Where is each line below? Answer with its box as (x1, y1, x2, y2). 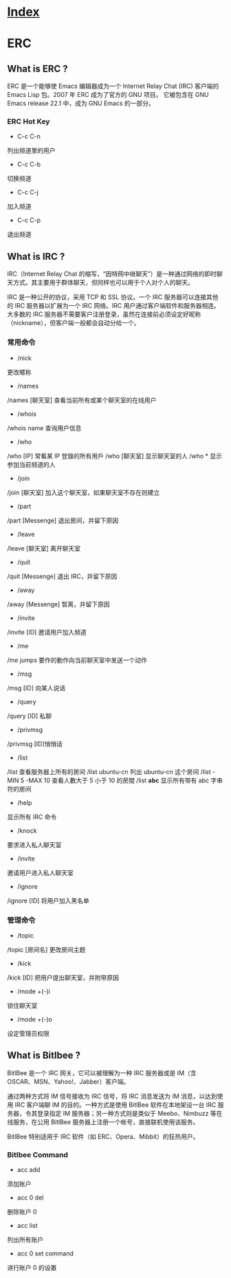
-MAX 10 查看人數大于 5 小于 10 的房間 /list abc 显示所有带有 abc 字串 (25, 776, 223, 784)
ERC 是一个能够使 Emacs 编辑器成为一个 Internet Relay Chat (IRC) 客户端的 (7, 82, 219, 90)
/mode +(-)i (16, 987, 50, 995)
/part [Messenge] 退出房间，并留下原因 (7, 516, 119, 525)
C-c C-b (16, 160, 41, 168)
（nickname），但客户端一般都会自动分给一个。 (7, 319, 140, 327)
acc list (16, 1222, 38, 1229)
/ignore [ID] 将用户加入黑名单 (7, 896, 89, 905)
